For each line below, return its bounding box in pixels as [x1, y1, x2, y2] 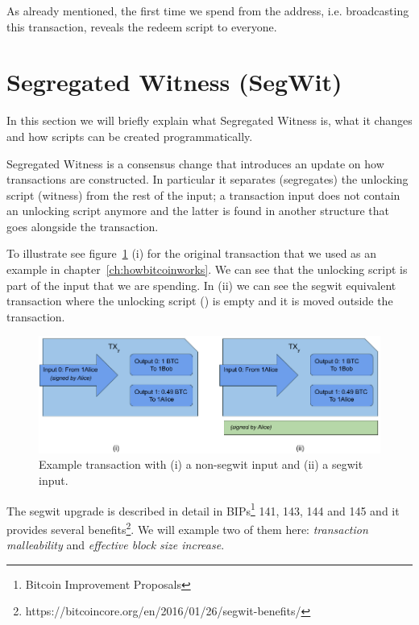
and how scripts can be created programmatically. [6, 127, 253, 144]
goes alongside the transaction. [6, 217, 159, 234]
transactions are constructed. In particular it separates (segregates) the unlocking [6, 171, 409, 188]
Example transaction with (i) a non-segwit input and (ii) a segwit [39, 456, 363, 473]
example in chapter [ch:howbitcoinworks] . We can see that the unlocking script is [6, 261, 408, 278]
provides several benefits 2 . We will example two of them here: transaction [6, 518, 368, 537]
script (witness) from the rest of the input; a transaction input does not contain [6, 186, 400, 203]
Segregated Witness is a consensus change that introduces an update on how [6, 155, 384, 172]
